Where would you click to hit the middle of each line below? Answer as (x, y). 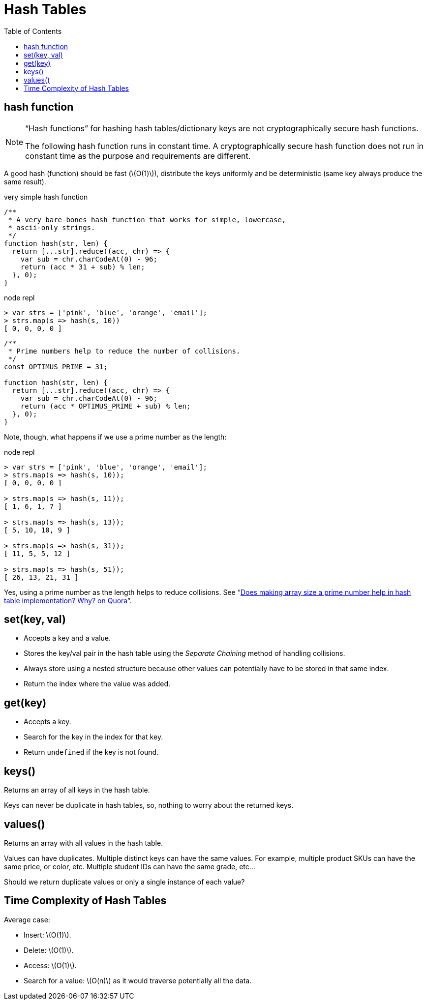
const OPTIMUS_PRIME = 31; (56, 367)
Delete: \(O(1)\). (49, 950)
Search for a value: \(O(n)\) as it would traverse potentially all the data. (138, 980)
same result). (25, 181)
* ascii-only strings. (52, 227)
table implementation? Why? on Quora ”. (68, 600)
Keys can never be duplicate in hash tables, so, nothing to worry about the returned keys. (149, 805)
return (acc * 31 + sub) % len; (83, 267)
